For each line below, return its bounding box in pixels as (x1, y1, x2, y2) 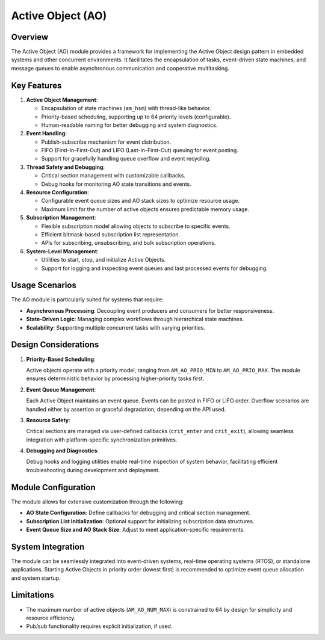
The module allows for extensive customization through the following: (11, 498, 184, 505)
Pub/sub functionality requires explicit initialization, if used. (26, 623, 173, 630)
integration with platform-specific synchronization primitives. (26, 436, 178, 443)
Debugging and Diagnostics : (26, 447, 99, 454)
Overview (11, 32, 49, 42)
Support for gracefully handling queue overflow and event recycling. (41, 155, 211, 162)
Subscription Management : (26, 214, 96, 221)
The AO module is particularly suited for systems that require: (11, 296, 164, 303)
